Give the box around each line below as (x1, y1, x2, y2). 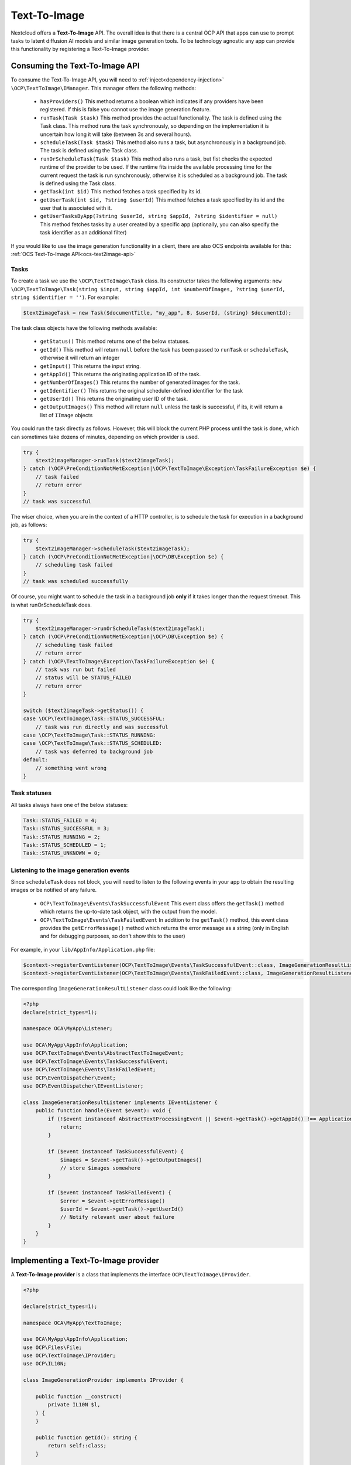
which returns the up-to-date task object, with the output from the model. (40, 908, 218, 915)
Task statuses (11, 789, 52, 797)
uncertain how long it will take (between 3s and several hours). (40, 131, 192, 138)
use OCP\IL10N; (23, 1360, 67, 1367)
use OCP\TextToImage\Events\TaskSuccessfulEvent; (23, 1058, 168, 1065)
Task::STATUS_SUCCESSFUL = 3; (23, 825, 110, 832)
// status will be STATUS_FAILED (35, 674, 132, 681)
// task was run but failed (35, 666, 116, 673)
